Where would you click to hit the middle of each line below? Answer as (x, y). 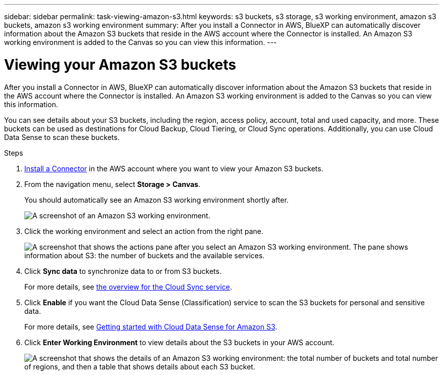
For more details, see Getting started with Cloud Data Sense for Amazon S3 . (151, 326)
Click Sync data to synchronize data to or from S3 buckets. (123, 271)
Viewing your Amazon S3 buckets (120, 64)
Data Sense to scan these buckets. (62, 137)
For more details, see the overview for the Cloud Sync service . (128, 287)
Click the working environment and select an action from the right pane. (144, 231)
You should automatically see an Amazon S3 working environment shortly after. (157, 200)
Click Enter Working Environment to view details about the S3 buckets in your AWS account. (180, 342)
